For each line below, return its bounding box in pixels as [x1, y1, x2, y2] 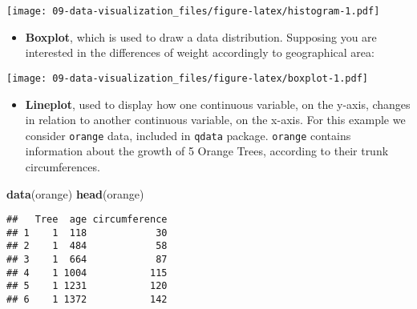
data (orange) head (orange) [6, 185, 144, 202]
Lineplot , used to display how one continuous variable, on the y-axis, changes [25, 95, 411, 112]
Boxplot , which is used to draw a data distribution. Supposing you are [25, 28, 377, 45]
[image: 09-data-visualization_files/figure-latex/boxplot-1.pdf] [6, 72, 369, 84]
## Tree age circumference [6, 214, 168, 226]
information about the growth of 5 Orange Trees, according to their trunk [25, 142, 389, 159]
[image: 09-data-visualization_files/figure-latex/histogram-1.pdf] [6, 6, 380, 17]
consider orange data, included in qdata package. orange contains [25, 126, 351, 143]
